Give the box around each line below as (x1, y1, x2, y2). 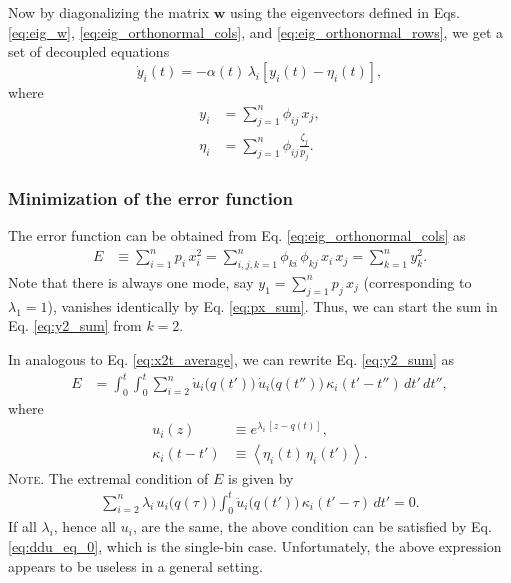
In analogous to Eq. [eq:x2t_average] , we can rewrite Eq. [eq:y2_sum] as (8, 348, 455, 369)
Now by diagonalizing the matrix (8, 2, 210, 22)
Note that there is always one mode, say (8, 271, 254, 292)
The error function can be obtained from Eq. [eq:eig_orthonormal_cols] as (8, 225, 466, 245)
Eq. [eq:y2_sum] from (8, 315, 142, 336)
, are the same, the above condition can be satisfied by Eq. (132, 516, 492, 537)
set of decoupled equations (8, 41, 170, 62)
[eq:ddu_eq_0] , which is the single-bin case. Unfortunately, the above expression (8, 536, 502, 557)
